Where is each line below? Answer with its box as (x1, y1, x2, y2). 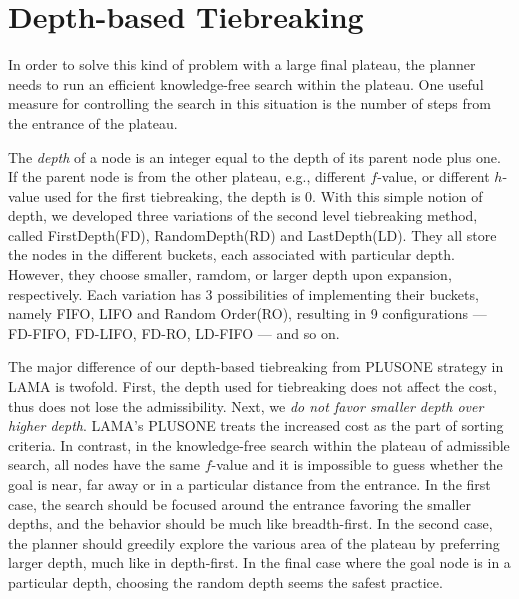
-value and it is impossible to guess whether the (211, 454, 503, 475)
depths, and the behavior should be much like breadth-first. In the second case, (8, 513, 493, 534)
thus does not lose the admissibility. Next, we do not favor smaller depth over (8, 395, 484, 416)
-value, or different (377, 166, 490, 187)
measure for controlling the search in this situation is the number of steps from (8, 93, 491, 114)
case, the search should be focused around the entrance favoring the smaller (8, 493, 471, 514)
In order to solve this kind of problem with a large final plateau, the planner (8, 54, 476, 75)
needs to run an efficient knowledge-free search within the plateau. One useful (8, 73, 484, 94)
